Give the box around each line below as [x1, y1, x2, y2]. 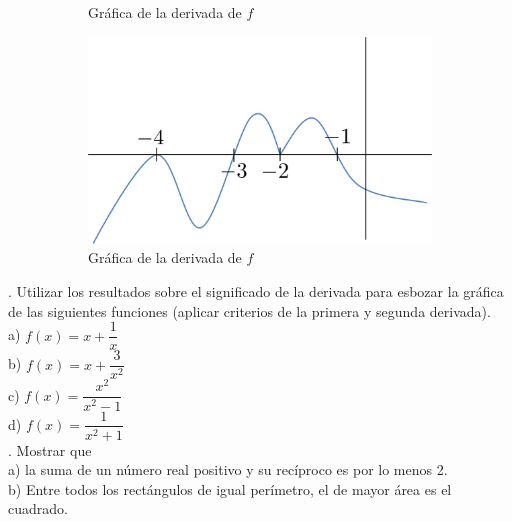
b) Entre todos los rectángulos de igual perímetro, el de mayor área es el [8, 478, 452, 499]
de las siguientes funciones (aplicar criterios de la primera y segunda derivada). [8, 300, 491, 321]
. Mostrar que [8, 439, 92, 460]
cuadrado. [8, 498, 68, 519]
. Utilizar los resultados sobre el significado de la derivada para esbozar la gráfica [8, 281, 504, 302]
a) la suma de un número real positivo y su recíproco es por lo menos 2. [8, 459, 448, 480]
